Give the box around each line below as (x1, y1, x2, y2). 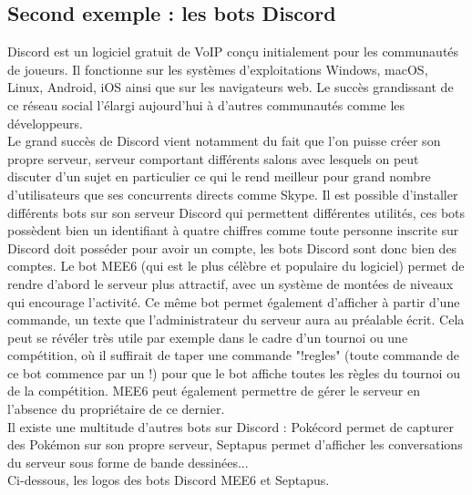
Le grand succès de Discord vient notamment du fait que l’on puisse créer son (7, 131, 441, 150)
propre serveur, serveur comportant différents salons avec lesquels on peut (7, 149, 419, 168)
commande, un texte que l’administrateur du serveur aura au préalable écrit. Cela (7, 310, 465, 329)
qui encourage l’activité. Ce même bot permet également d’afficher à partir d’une (7, 292, 460, 311)
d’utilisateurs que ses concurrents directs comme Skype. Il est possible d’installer (7, 184, 458, 203)
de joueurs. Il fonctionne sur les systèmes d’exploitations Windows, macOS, (7, 59, 428, 78)
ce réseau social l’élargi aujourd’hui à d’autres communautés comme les (7, 95, 405, 114)
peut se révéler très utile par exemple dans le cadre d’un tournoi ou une (7, 327, 408, 346)
